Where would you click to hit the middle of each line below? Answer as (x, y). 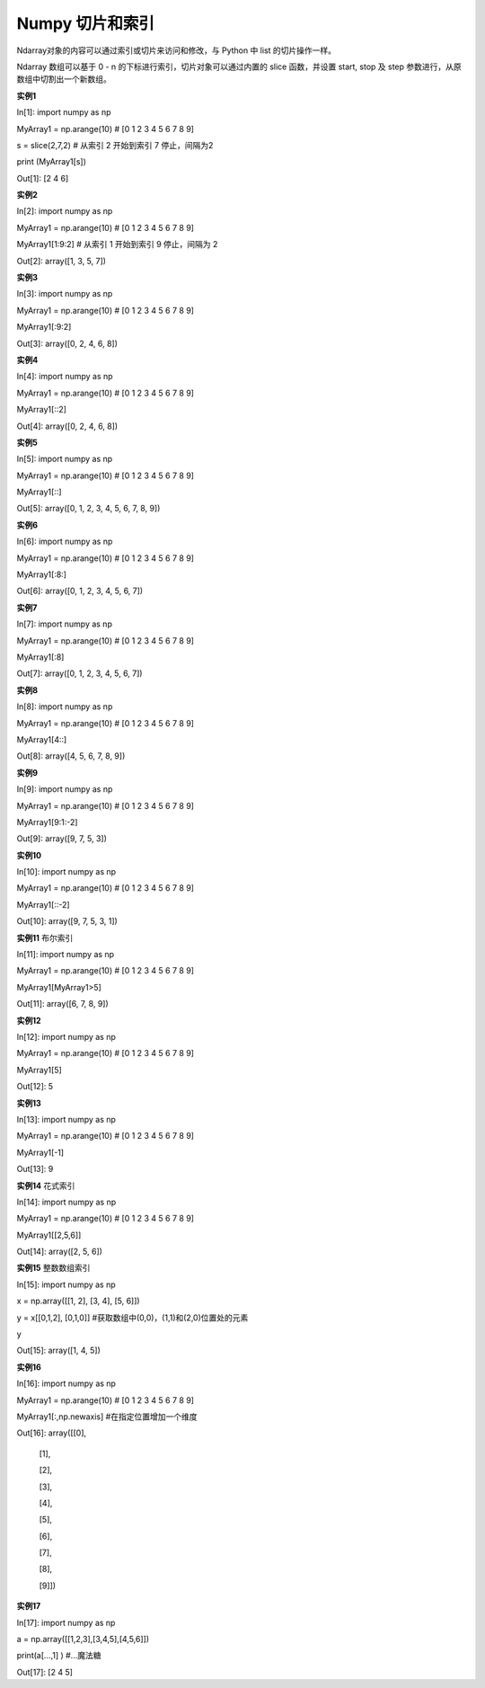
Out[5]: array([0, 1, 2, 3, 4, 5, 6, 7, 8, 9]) (88, 509)
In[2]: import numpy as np (65, 211)
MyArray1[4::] (42, 739)
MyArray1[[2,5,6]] (49, 1235)
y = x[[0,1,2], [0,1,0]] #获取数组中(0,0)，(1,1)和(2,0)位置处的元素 (132, 1318)
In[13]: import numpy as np (66, 1119)
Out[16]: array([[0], (52, 1433)
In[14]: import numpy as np (66, 1202)
